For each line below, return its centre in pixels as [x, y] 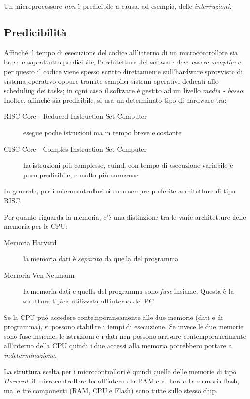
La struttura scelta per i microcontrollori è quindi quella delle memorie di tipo [120, 371]
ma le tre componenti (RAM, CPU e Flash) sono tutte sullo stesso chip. [111, 390]
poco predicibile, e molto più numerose [81, 174]
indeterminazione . [30, 355]
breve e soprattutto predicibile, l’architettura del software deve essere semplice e [123, 62]
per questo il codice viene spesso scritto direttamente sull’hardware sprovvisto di [124, 71]
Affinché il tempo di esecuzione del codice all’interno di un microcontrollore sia [121, 52]
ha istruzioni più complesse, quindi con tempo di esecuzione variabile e [128, 165]
